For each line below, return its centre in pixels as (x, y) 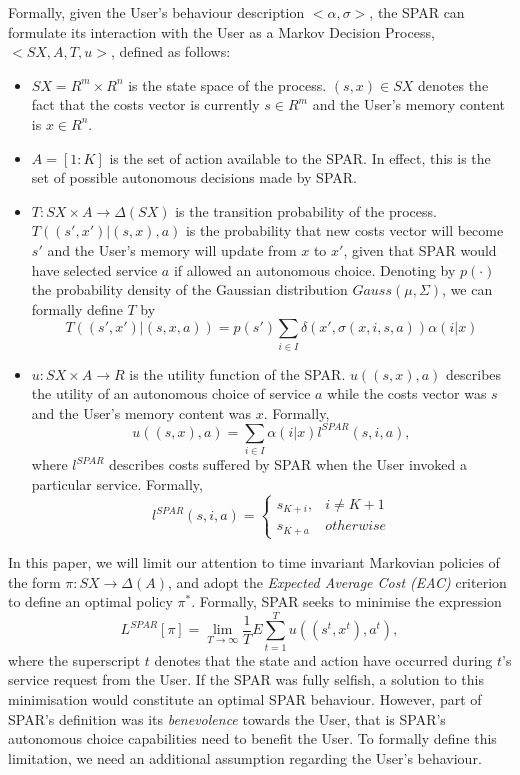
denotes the (453, 84)
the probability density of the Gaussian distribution (189, 289)
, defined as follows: (170, 51)
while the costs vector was (407, 393)
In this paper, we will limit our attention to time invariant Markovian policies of (254, 561)
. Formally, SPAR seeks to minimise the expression (346, 601)
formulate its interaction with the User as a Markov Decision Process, (221, 31)
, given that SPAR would (420, 249)
